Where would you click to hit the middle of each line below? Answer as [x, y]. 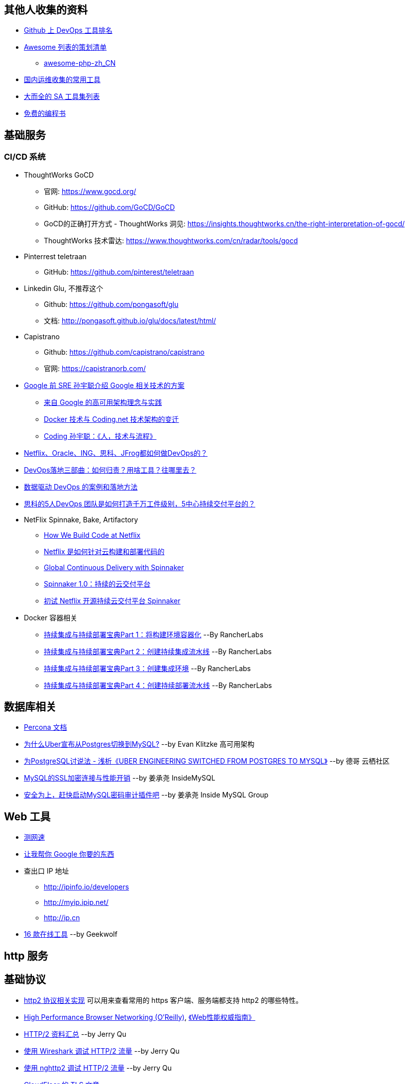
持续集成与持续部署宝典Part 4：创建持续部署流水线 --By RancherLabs [158, 685]
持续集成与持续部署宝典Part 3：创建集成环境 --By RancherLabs [147, 668]
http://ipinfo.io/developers [87, 887]
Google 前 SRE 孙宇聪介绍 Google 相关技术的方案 [104, 385]
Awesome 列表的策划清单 [65, 47]
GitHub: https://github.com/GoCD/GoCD [109, 207]
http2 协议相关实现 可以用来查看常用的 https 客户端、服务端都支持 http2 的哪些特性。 [163, 1000]
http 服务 [26, 956]
